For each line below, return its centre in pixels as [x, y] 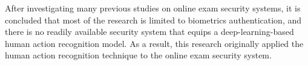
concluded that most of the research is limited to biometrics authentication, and [153, 20]
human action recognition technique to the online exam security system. [138, 55]
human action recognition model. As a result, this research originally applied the [154, 43]
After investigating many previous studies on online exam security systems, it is [153, 8]
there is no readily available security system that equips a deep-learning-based [149, 32]
